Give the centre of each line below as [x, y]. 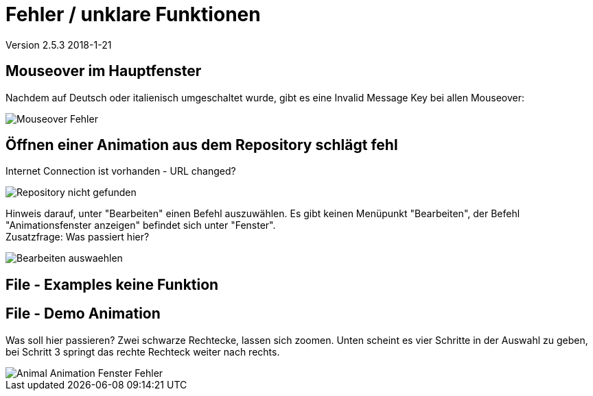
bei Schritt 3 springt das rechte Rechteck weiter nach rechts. [143, 351]
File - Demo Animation [83, 314]
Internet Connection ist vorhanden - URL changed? [121, 171]
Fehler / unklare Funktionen [133, 14]
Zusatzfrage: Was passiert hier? [78, 237]
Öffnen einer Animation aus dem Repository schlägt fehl [202, 145]
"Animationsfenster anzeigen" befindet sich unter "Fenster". [141, 225]
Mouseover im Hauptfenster [104, 71]
